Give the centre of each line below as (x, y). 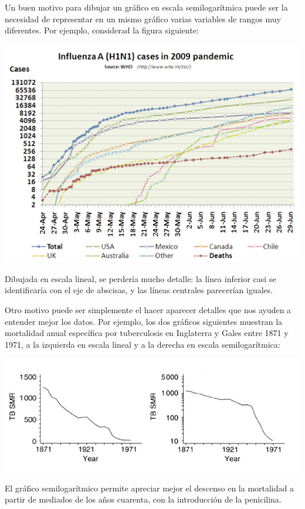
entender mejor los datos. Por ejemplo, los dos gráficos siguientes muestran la (144, 321)
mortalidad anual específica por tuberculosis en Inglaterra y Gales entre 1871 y (147, 333)
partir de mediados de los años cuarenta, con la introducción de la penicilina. (143, 499)
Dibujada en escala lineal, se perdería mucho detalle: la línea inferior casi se (140, 278)
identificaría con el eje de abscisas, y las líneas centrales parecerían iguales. (139, 290)
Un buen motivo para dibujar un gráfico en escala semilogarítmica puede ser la (146, 7)
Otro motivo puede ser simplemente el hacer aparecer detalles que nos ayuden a (148, 310)
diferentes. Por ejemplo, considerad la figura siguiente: (102, 30)
